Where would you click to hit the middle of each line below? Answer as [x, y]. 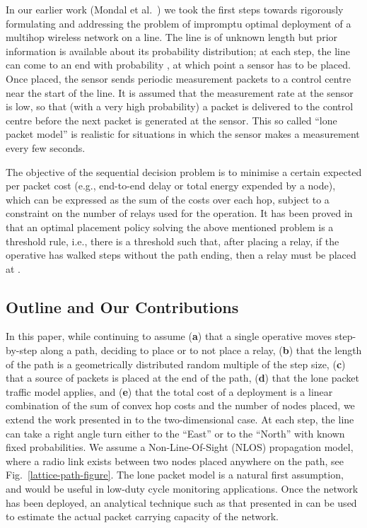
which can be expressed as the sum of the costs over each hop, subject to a [168, 199]
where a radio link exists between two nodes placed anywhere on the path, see [175, 460]
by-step [22, 350]
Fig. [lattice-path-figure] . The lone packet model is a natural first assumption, [175, 475]
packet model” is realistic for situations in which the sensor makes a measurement [183, 134]
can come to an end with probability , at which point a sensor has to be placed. [178, 65]
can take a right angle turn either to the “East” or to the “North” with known [175, 433]
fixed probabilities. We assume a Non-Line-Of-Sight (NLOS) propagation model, [180, 447]
